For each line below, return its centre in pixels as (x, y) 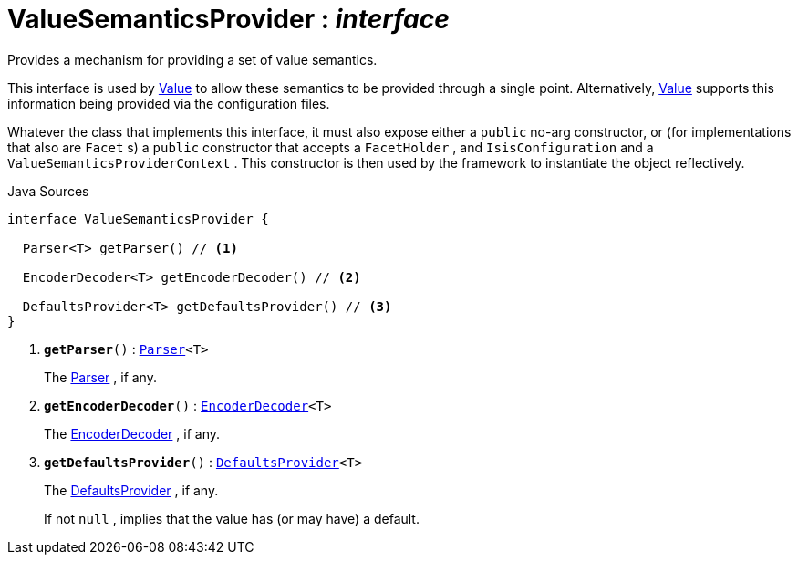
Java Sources (48, 191)
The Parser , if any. (100, 377)
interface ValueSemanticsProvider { (138, 219)
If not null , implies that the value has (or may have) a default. (232, 518)
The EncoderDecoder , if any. (132, 433)
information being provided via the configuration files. (169, 103)
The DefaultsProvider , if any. (131, 490)
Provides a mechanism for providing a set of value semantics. (192, 59)
